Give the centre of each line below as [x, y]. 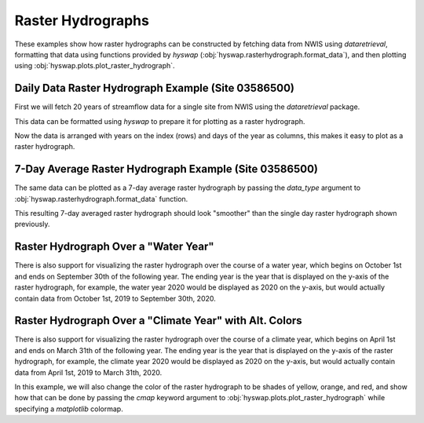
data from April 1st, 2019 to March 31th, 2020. [88, 372]
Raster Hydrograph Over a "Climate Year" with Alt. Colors [158, 321]
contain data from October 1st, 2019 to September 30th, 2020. [115, 298]
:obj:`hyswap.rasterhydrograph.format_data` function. [101, 199]
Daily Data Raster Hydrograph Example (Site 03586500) [154, 88]
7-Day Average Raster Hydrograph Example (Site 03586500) [166, 169]
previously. [32, 224]
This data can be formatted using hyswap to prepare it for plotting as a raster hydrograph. [160, 121]
